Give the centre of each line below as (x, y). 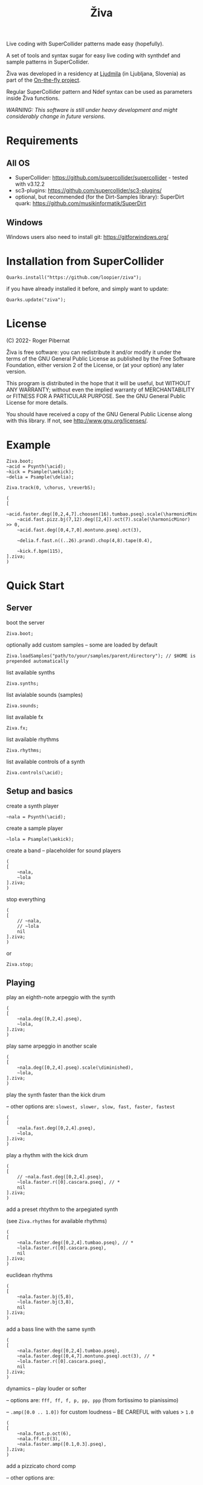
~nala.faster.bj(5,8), (46, 1297)
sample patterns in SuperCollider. (48, 62)
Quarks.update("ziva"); (36, 299)
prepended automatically (37, 661)
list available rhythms (33, 739)
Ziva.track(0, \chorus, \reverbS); (51, 488)
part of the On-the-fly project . (43, 80)
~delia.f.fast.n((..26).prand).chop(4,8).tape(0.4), (85, 540)
